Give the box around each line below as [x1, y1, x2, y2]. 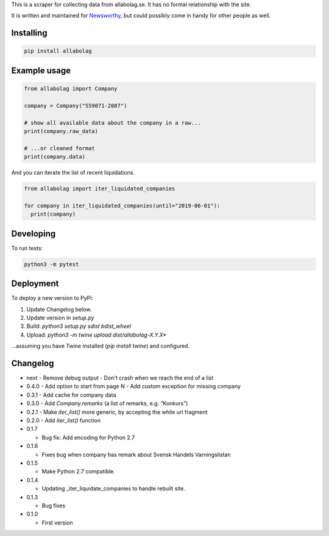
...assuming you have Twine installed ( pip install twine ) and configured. [11, 343, 190, 350]
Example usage [11, 65, 71, 75]
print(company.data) [24, 153, 85, 161]
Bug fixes [41, 502, 66, 509]
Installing [11, 28, 48, 38]
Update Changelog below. [26, 305, 92, 313]
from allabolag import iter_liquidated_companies [24, 186, 175, 192]
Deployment [11, 279, 59, 289]
